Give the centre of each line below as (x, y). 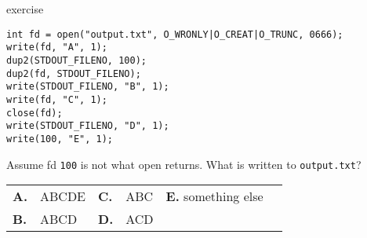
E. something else (214, 196)
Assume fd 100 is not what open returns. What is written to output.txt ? (184, 164)
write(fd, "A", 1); (57, 48)
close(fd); (35, 113)
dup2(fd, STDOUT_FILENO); (74, 73)
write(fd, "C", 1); (57, 99)
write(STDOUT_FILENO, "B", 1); (88, 87)
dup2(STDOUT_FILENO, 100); (76, 60)
